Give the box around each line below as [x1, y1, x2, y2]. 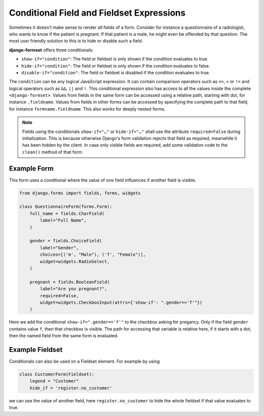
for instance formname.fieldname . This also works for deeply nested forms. [9, 106, 166, 112]
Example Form [9, 164, 54, 173]
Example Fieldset [9, 345, 63, 354]
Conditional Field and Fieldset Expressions [9, 7, 186, 18]
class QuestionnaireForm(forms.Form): [19, 204, 112, 210]
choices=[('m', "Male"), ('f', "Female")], [40, 252, 146, 258]
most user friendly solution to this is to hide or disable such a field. [9, 38, 143, 44]
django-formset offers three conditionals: [9, 47, 94, 53]
